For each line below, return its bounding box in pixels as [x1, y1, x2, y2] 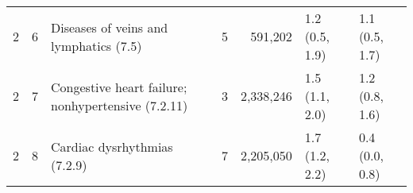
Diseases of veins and [51, 17, 168, 37]
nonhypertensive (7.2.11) [51, 95, 188, 114]
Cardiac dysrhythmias [51, 137, 173, 156]
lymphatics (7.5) [51, 36, 142, 55]
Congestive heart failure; [51, 77, 187, 96]
